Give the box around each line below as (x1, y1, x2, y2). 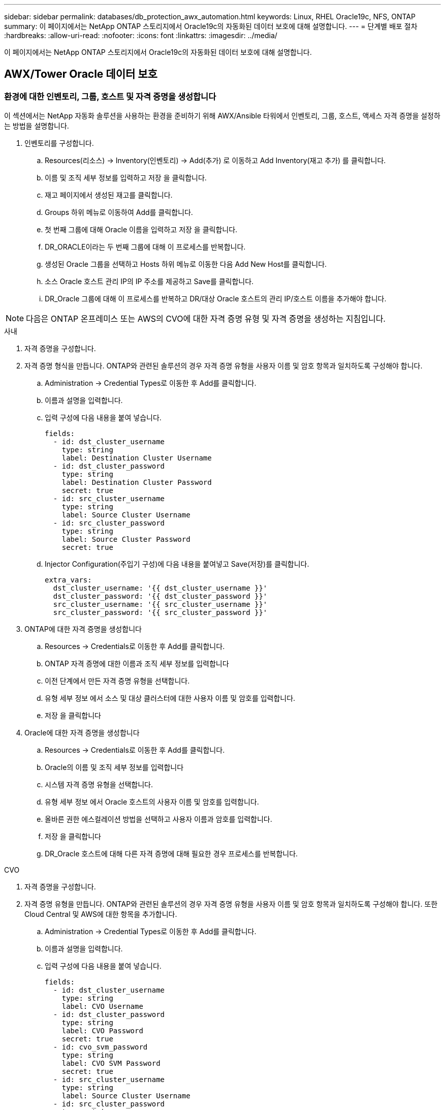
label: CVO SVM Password (61, 1059, 161, 1068)
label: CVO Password (61, 1027, 143, 1035)
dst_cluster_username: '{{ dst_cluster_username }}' (53, 584, 268, 593)
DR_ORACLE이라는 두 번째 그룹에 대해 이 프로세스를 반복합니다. (45, 242, 246, 252)
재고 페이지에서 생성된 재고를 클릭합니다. (45, 191, 173, 200)
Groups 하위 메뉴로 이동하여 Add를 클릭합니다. (45, 208, 193, 217)
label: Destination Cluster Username (61, 454, 212, 462)
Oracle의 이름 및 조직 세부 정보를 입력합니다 (45, 763, 184, 772)
